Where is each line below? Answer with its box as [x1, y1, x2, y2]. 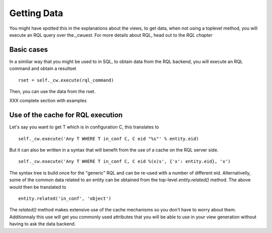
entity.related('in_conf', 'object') [18, 196, 112, 201]
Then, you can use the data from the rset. [9, 89, 96, 95]
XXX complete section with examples [9, 98, 87, 104]
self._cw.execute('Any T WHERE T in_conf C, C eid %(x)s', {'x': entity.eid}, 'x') [18, 159, 231, 165]
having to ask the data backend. [9, 221, 76, 227]
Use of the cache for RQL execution [9, 111, 123, 119]
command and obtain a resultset [9, 65, 77, 71]
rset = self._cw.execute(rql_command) [18, 77, 114, 83]
